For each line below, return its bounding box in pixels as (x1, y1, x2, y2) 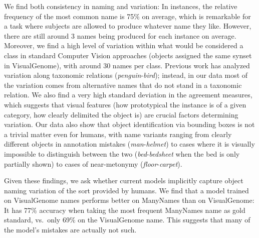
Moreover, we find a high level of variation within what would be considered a (4, 40, 243, 51)
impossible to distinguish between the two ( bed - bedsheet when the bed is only (4, 148, 240, 159)
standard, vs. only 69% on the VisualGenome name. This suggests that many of (4, 214, 250, 225)
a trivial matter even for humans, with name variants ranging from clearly (4, 129, 232, 139)
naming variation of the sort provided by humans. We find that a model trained (4, 185, 249, 195)
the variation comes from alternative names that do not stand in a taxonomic (4, 79, 242, 90)
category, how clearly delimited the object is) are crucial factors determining (4, 109, 238, 120)
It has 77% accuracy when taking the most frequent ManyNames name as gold (4, 204, 245, 215)
